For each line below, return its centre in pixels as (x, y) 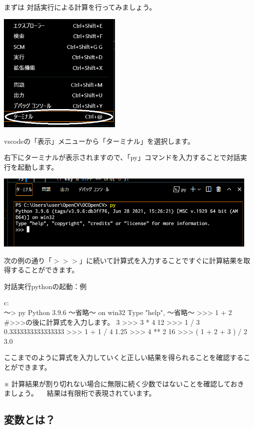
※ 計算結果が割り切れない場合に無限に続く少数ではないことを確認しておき (124, 383)
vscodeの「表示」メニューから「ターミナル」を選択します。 (99, 141)
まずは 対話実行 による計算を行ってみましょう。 (80, 7)
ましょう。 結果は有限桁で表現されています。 (80, 393)
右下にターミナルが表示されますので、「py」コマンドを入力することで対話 (122, 157)
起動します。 (38, 167)
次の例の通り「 (28, 260)
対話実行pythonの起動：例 (45, 286)
